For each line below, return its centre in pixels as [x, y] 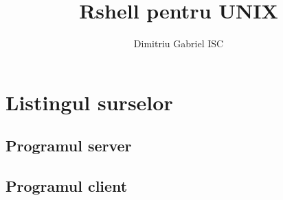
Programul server [69, 146]
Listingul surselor [89, 102]
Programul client [67, 186]
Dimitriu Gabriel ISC [179, 43]
